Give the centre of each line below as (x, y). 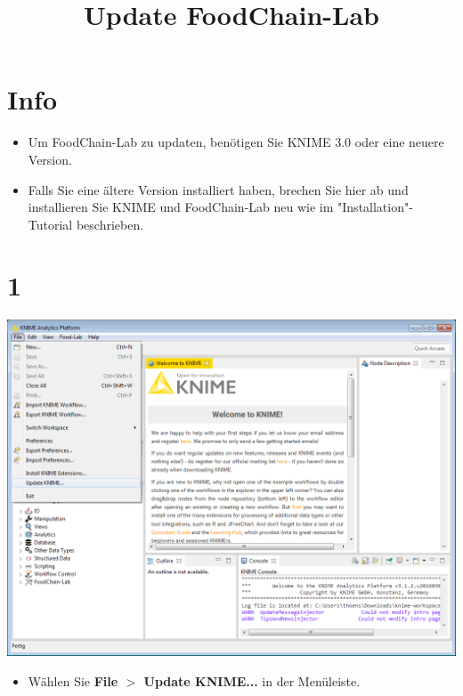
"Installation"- (375, 207)
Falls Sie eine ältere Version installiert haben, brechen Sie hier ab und (218, 189)
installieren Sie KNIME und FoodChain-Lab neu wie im (181, 207)
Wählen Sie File (73, 681)
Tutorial (50, 224)
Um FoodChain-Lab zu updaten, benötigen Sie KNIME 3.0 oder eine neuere (236, 142)
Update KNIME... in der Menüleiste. (252, 681)
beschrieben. (110, 224)
